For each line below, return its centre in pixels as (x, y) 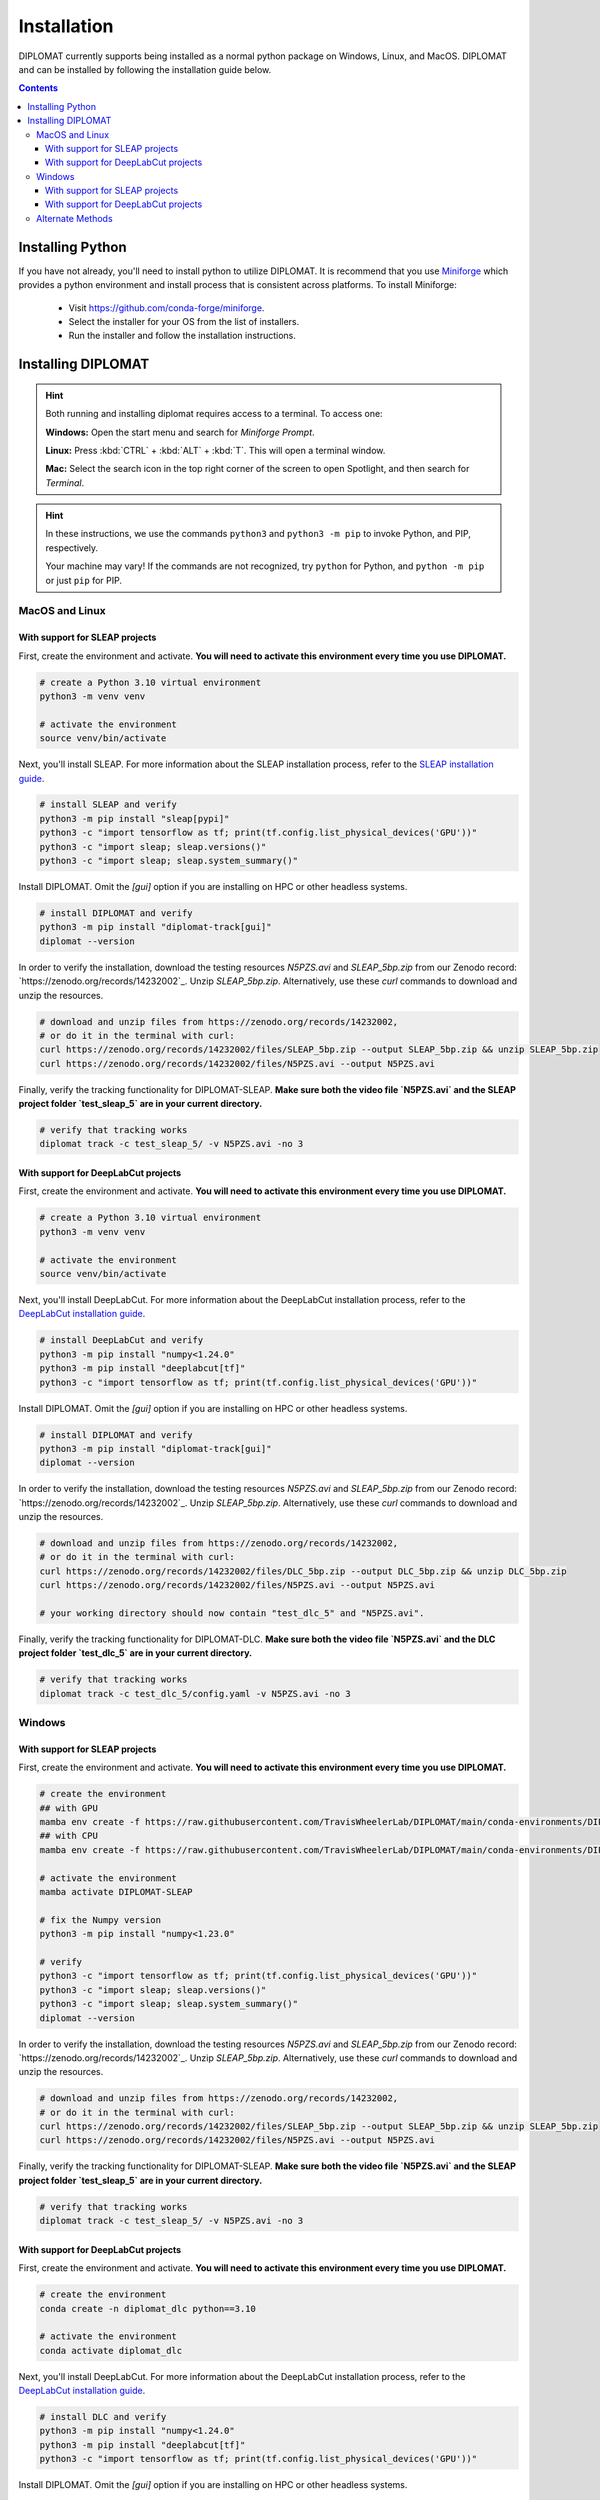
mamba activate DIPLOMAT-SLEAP (116, 1891)
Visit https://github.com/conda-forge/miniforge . (166, 307)
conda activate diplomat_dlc (111, 2350)
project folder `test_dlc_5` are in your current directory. (135, 1653)
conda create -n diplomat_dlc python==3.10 (148, 2308)
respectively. (72, 547)
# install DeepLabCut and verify (121, 1340)
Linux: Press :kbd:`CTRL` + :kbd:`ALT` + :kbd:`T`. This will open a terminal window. (215, 450)
